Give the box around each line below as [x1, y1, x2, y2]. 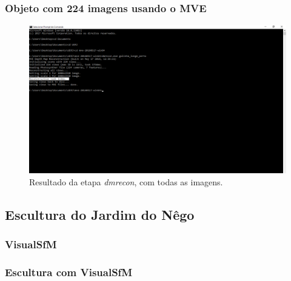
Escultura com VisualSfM [5, 265, 133, 280]
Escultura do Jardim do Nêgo [5, 205, 195, 223]
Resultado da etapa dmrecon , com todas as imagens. [29, 175, 223, 188]
